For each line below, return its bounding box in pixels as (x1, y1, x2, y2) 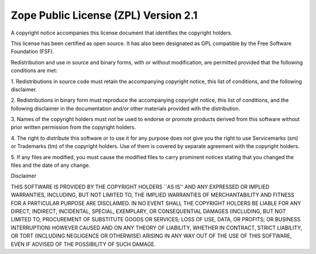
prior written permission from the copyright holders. (11, 123, 136, 131)
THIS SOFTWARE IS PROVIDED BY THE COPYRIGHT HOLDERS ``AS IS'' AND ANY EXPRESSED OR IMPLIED (11, 183, 270, 190)
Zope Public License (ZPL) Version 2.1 (11, 9, 198, 22)
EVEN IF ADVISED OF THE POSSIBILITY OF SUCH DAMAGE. (11, 241, 156, 248)
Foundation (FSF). (11, 48, 54, 55)
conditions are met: (11, 67, 58, 74)
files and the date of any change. (11, 162, 91, 169)
